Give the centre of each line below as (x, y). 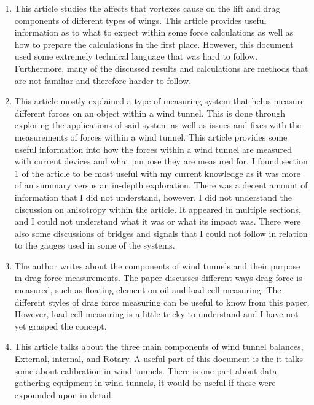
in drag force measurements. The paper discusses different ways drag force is (158, 278)
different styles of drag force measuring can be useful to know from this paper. (162, 302)
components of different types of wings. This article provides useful (140, 20)
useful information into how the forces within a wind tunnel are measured (153, 149)
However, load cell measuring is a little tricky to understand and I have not (156, 314)
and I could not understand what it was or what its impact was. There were (158, 221)
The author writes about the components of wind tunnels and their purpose (157, 265)
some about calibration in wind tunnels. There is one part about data (146, 370)
